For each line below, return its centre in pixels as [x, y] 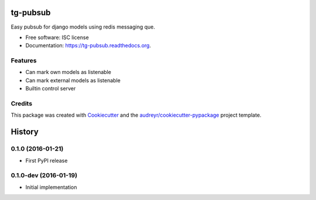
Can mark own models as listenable [68, 72]
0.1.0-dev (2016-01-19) [44, 176]
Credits [21, 103]
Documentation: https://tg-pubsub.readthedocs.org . [88, 45]
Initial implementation [51, 187]
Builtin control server [51, 89]
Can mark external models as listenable [73, 80]
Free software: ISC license [57, 37]
